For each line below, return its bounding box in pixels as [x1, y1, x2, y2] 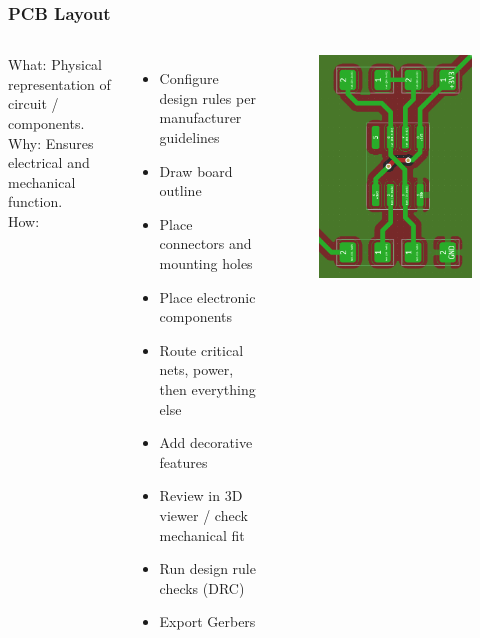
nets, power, [159, 359, 234, 380]
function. [8, 191, 63, 212]
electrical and [8, 152, 90, 173]
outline [159, 180, 202, 201]
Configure [159, 68, 219, 89]
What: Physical [8, 54, 103, 75]
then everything [159, 378, 256, 399]
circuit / [8, 93, 59, 114]
